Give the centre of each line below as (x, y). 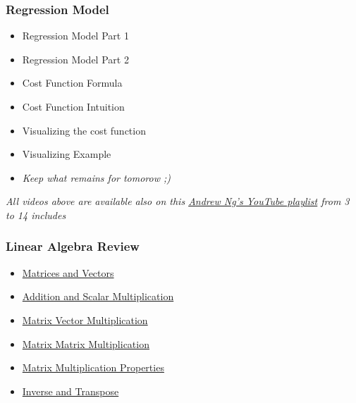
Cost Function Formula (72, 83)
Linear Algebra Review (73, 246)
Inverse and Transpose (70, 391)
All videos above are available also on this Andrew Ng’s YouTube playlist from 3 (178, 201)
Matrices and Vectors (68, 272)
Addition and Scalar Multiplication (98, 296)
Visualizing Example (67, 154)
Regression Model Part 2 (75, 59)
